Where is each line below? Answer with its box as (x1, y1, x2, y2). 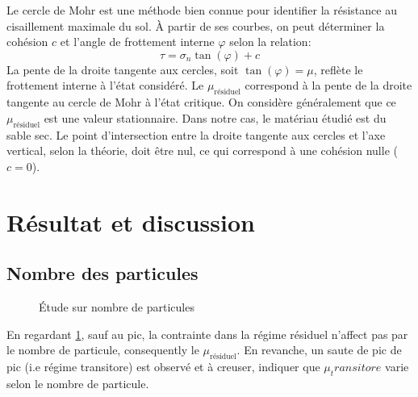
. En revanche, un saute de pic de (236, 341, 402, 358)
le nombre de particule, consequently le (6, 341, 199, 358)
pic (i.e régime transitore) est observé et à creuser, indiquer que (6, 357, 320, 374)
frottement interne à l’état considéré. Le (6, 77, 204, 94)
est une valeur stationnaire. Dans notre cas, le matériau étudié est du (44, 109, 387, 126)
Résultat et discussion (6, 205, 255, 238)
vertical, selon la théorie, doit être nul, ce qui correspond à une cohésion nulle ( (6, 142, 398, 159)
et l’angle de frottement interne (60, 33, 215, 50)
